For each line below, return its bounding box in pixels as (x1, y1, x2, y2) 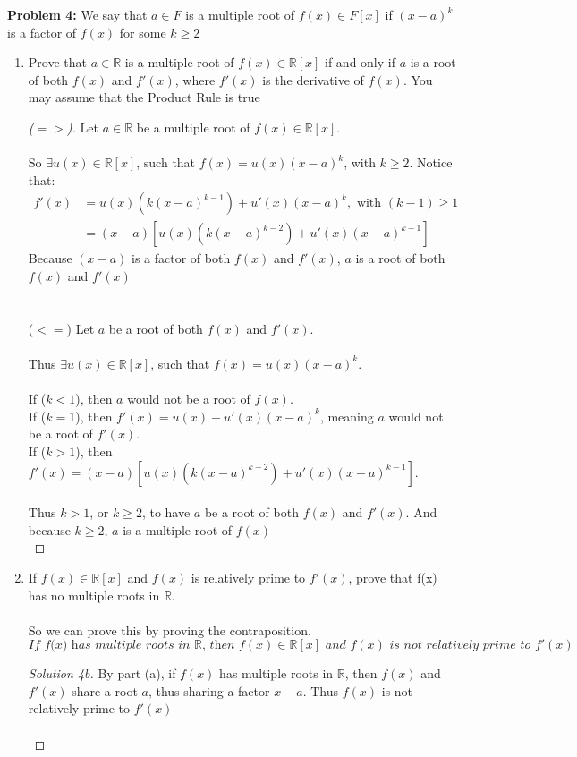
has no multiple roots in (28, 585, 160, 604)
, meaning (319, 406, 374, 425)
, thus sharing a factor (148, 681, 270, 700)
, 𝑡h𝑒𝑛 (202, 639, 235, 652)
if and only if (325, 53, 395, 72)
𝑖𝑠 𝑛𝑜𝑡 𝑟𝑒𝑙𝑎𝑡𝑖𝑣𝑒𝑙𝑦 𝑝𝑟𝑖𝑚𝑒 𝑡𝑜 (389, 639, 531, 652)
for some (119, 22, 166, 41)
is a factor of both (132, 249, 231, 268)
